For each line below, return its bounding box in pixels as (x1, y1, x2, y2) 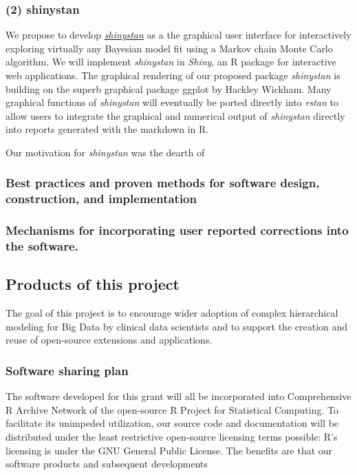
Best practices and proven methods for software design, (6, 174, 320, 191)
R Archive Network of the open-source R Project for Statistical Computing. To (6, 402, 338, 416)
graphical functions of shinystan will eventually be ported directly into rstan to (6, 95, 338, 109)
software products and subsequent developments (6, 456, 208, 471)
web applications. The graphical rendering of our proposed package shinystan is (6, 68, 340, 82)
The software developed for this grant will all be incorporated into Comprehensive (6, 389, 351, 403)
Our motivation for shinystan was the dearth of (6, 145, 205, 159)
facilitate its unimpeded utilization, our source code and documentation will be (6, 416, 339, 430)
